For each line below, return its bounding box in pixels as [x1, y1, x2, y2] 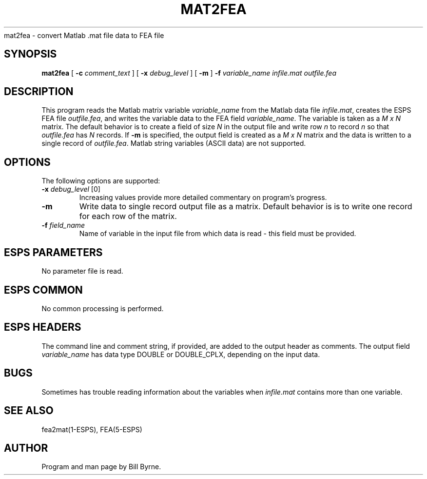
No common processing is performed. [41, 304, 164, 313]
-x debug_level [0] [41, 185, 100, 194]
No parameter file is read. [41, 267, 123, 276]
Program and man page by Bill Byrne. [41, 462, 161, 471]
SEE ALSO [4, 404, 54, 417]
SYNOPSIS [4, 48, 57, 60]
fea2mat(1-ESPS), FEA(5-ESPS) [41, 425, 142, 434]
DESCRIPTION [4, 85, 74, 98]
